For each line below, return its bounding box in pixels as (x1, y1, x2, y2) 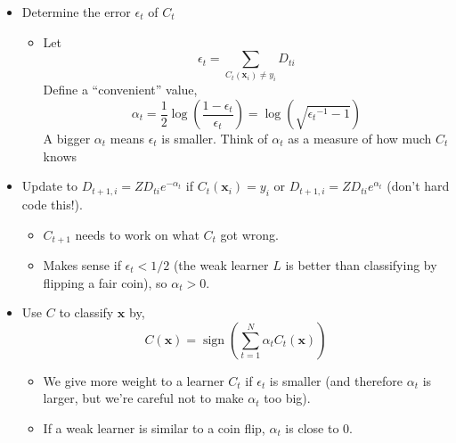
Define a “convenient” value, (43, 80, 198, 99)
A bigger (43, 129, 91, 147)
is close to (285, 419, 339, 437)
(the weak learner (173, 256, 269, 275)
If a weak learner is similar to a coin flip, (43, 419, 265, 437)
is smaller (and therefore (269, 371, 403, 390)
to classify (59, 303, 114, 322)
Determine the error (21, 3, 131, 21)
